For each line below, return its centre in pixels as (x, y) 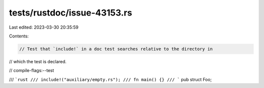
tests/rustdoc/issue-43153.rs (71, 13)
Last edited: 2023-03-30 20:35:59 (44, 27)
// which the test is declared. (38, 61)
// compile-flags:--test (32, 70)
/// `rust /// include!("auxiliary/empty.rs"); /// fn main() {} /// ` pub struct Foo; (110, 79)
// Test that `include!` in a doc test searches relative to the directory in (116, 49)
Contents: (19, 36)
